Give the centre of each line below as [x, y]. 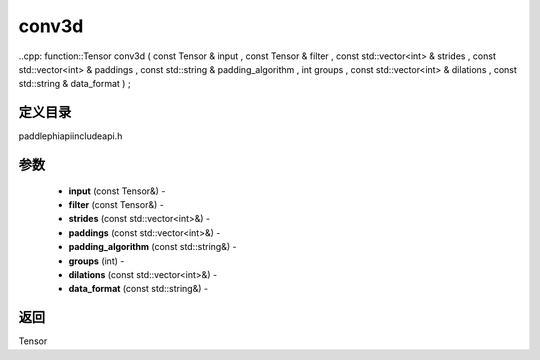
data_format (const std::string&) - [138, 289]
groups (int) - [96, 261]
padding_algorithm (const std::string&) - [152, 247]
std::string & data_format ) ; [74, 84]
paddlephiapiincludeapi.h [70, 136]
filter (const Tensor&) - [116, 205]
